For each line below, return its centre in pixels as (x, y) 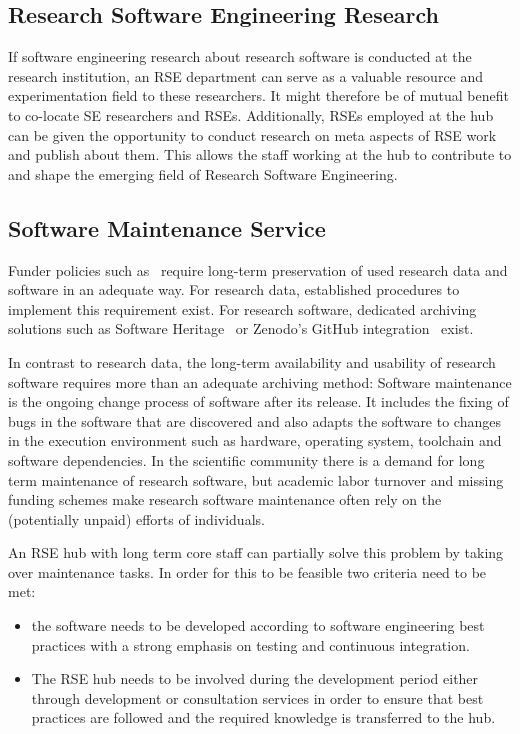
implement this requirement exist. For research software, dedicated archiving (242, 308)
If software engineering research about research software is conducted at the (240, 56)
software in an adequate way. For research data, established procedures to (234, 289)
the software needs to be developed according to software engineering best (258, 625)
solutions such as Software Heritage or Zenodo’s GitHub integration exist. (241, 328)
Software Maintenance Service (167, 227)
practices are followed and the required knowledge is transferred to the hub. (263, 717)
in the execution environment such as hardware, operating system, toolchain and (255, 440)
